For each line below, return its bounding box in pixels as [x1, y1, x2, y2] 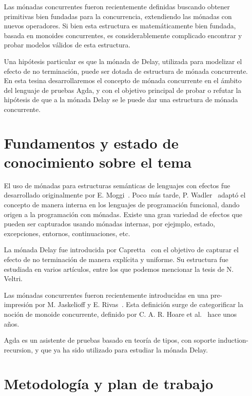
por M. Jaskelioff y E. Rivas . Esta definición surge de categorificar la [35, 299, 243, 309]
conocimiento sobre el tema [4, 152, 192, 172]
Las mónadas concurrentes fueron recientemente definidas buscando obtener [4, 1, 230, 11]
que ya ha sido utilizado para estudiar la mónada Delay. [40, 344, 208, 354]
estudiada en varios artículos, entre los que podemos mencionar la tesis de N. [4, 264, 234, 274]
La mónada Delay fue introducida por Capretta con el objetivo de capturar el [4, 244, 239, 255]
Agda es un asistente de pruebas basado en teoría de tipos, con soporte [4, 335, 216, 345]
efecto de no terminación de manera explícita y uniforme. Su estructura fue [4, 254, 229, 264]
